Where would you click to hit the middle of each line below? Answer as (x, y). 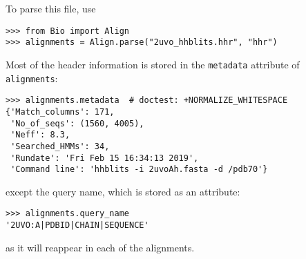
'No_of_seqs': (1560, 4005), (77, 123)
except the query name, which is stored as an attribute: (123, 191)
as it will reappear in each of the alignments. (100, 247)
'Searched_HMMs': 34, (60, 146)
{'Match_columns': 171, (60, 112)
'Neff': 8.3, (40, 135)
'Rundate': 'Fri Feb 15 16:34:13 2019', (105, 158)
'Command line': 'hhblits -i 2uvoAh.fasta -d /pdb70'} (139, 170)
